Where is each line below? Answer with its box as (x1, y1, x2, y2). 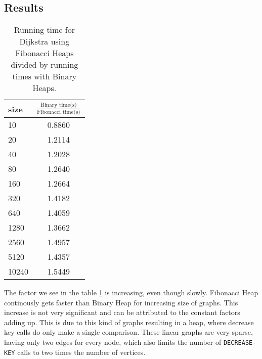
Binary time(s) (40, 102, 77, 108)
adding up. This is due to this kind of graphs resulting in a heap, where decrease (4, 317, 254, 327)
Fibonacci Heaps (15, 47, 74, 59)
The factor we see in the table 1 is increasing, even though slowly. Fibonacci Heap (4, 287, 258, 298)
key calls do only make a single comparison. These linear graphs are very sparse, (4, 327, 253, 337)
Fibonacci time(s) (37, 109, 80, 115)
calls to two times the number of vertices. (17, 346, 146, 357)
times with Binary (12, 70, 77, 82)
